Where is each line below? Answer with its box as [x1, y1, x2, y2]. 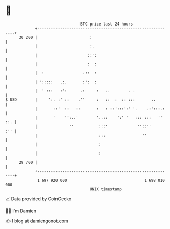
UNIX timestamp [89, 186, 122, 192]
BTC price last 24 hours [80, 21, 133, 27]
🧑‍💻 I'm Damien [5, 208, 37, 214]
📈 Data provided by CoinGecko [5, 196, 72, 202]
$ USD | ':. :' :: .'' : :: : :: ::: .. [5, 97, 156, 103]
